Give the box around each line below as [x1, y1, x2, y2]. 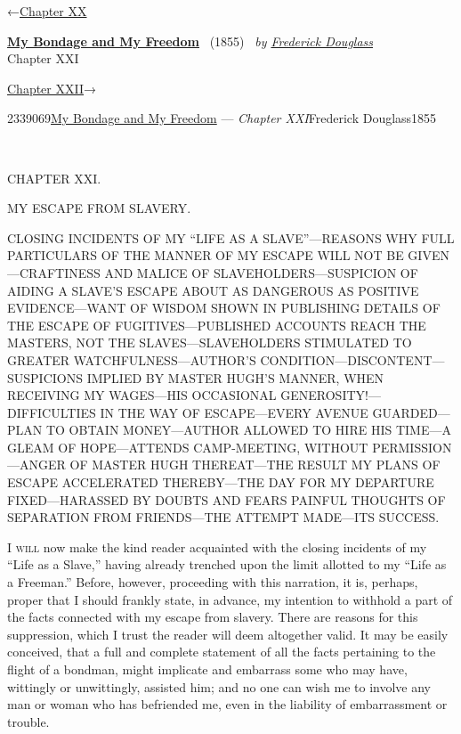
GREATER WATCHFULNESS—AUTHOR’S [7, 350, 256, 369]
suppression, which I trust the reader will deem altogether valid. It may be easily [7, 624, 449, 643]
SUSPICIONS [7, 368, 83, 387]
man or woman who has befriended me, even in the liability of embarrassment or [7, 695, 448, 714]
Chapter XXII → [7, 78, 96, 97]
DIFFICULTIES [7, 403, 96, 421]
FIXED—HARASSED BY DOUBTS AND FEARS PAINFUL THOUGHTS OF [7, 490, 446, 509]
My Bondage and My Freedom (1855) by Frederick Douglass [7, 31, 374, 50]
